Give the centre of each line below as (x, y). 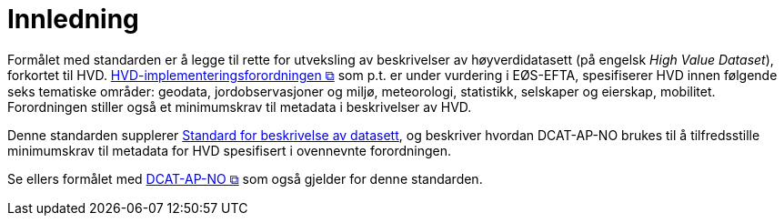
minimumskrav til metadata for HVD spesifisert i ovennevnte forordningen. (230, 150)
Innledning (73, 19)
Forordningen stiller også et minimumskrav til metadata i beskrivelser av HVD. (240, 106)
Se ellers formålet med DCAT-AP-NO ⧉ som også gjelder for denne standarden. (245, 178)
